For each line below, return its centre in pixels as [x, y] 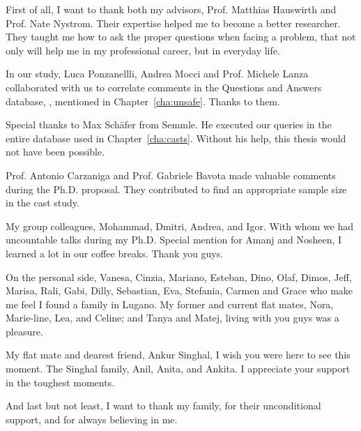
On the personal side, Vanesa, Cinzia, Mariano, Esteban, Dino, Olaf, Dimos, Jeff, [179, 277]
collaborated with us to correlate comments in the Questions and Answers [164, 87]
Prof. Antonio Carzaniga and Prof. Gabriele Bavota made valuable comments [171, 175]
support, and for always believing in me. [92, 419]
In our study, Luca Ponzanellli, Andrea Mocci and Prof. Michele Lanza [157, 74]
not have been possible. [55, 152]
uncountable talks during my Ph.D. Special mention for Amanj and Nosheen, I [174, 240]
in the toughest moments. [60, 382]
